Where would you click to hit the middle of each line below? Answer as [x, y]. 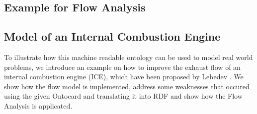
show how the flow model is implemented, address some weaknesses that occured [127, 86]
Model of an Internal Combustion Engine [112, 36]
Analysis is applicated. [38, 105]
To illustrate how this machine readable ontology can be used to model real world [128, 57]
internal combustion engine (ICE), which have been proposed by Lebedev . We [124, 77]
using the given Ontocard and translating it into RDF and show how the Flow [123, 96]
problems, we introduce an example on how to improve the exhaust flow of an [122, 67]
